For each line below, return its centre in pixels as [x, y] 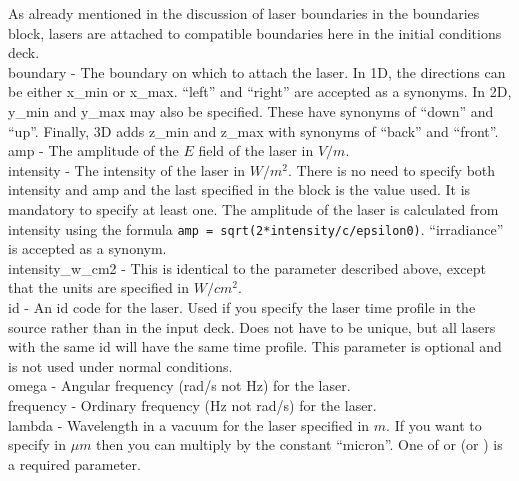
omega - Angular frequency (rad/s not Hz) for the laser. [179, 385]
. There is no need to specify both [391, 169]
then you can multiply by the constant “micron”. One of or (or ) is [299, 444]
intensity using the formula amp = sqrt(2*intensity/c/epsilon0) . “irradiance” [256, 228]
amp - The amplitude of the [93, 150]
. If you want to [434, 424]
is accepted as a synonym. [87, 248]
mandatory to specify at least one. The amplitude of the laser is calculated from [253, 208]
